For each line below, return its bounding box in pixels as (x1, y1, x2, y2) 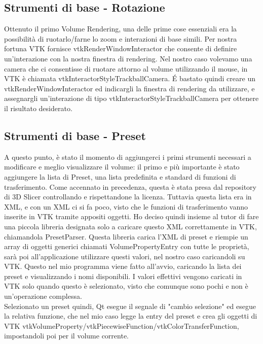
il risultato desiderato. (4, 102, 72, 113)
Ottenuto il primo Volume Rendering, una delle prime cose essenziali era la (4, 23, 237, 34)
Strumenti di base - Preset (4, 127, 146, 143)
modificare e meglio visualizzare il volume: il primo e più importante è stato (4, 161, 240, 172)
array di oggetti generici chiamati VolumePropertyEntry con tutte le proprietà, (4, 241, 249, 252)
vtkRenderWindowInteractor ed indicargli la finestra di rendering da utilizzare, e (4, 83, 255, 93)
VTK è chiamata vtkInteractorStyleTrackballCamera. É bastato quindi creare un (4, 73, 255, 84)
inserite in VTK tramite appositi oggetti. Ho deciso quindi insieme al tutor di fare (4, 211, 259, 222)
